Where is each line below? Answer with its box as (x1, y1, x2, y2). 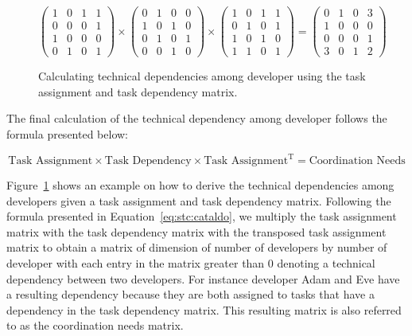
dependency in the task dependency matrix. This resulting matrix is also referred (6, 301, 402, 318)
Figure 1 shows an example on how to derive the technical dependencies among (6, 177, 395, 193)
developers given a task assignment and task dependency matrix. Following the (6, 192, 391, 209)
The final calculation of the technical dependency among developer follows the (6, 110, 387, 127)
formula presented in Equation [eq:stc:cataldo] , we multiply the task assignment (6, 208, 397, 225)
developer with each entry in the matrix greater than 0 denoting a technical (6, 255, 375, 272)
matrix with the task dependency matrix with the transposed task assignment (6, 223, 387, 240)
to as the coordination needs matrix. (6, 317, 184, 334)
